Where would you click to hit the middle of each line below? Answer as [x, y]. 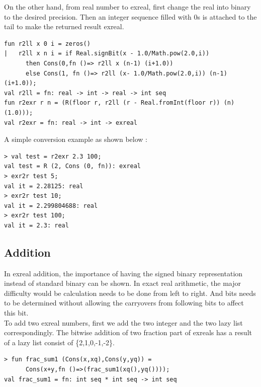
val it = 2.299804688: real [51, 206]
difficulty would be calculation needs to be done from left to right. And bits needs [130, 293]
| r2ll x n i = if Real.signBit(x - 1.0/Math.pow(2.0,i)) [107, 54]
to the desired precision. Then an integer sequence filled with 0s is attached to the [130, 16]
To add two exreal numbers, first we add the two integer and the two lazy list [123, 322]
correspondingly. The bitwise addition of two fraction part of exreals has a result [128, 332]
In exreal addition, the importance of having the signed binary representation [123, 273]
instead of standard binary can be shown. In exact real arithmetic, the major [123, 283]
